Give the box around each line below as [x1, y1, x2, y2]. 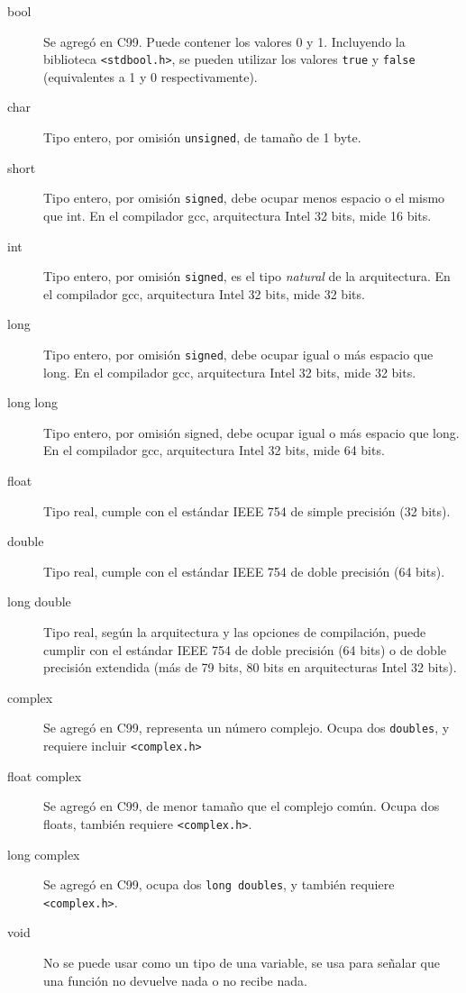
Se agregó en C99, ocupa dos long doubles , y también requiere [43, 875, 395, 894]
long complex [7, 844, 80, 863]
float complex [7, 766, 82, 785]
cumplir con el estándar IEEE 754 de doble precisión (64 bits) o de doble [43, 640, 446, 659]
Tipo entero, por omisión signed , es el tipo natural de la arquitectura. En [43, 267, 451, 286]
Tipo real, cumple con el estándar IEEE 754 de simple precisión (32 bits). [43, 501, 451, 520]
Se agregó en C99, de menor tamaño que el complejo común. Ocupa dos [43, 797, 440, 815]
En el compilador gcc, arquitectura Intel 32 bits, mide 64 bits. [43, 441, 385, 460]
